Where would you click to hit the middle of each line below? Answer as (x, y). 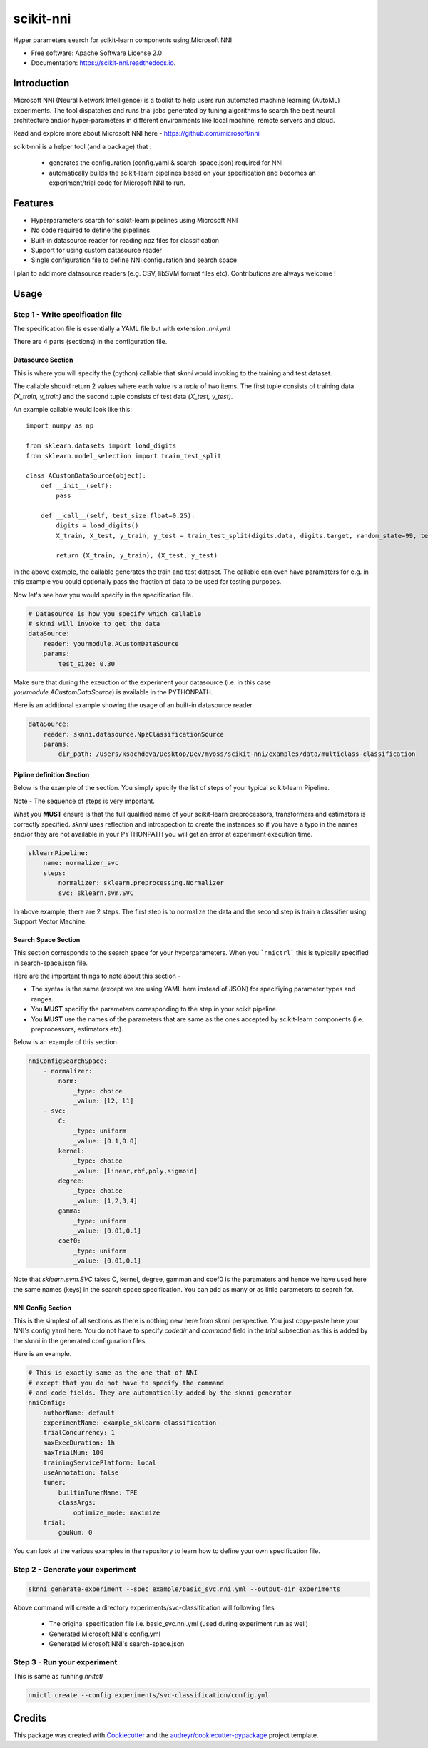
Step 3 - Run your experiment (65, 1662)
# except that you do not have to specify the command (126, 1383)
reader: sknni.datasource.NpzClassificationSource (133, 734)
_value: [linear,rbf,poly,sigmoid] (135, 1171)
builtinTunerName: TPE (98, 1492)
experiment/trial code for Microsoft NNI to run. (117, 183)
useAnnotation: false (81, 1473)
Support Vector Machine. (50, 921)
